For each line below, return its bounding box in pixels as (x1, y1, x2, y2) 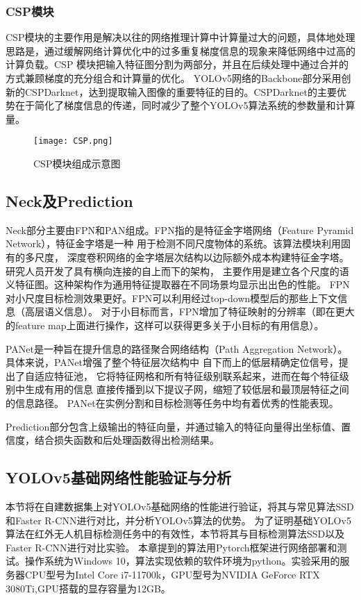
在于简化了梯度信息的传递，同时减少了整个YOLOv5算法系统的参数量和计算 (15, 98, 355, 112)
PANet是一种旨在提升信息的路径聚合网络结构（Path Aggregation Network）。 (6, 341, 348, 356)
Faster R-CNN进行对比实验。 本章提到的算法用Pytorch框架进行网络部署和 (6, 540, 337, 554)
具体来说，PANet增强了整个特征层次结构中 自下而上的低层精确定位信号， (6, 355, 339, 369)
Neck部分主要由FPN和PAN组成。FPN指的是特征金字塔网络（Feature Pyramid (6, 222, 354, 237)
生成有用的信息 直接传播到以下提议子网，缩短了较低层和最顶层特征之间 (24, 382, 349, 397)
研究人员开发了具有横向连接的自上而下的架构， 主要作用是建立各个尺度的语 (6, 263, 349, 278)
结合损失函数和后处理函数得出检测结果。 (34, 433, 219, 447)
